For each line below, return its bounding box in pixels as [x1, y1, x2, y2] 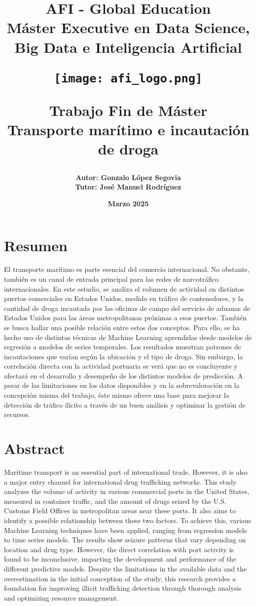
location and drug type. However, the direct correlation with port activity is [4, 544, 234, 554]
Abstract [4, 438, 65, 458]
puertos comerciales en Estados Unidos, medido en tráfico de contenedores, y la [4, 293, 244, 303]
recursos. [4, 409, 31, 419]
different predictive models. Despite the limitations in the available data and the [4, 563, 247, 573]
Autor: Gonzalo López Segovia [75, 172, 181, 182]
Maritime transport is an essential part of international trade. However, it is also [4, 466, 248, 477]
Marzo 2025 [108, 198, 149, 208]
